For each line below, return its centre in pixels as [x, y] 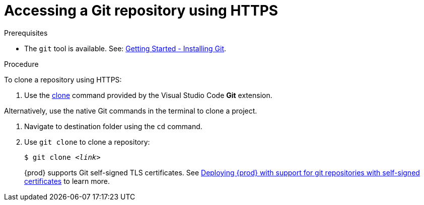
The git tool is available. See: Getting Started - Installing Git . [125, 48]
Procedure [21, 64]
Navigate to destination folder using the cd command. [113, 126]
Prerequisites [26, 33]
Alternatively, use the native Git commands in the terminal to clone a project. [131, 111]
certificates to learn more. [67, 181]
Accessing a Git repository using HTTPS [141, 11]
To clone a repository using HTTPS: [63, 79]
